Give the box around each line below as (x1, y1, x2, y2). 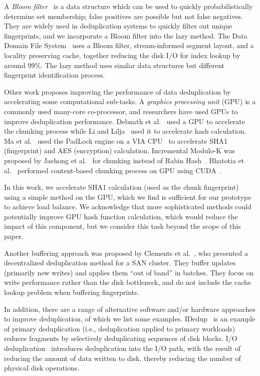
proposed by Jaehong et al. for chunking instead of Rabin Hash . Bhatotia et (4, 155, 244, 165)
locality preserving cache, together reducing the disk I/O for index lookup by (4, 50, 240, 60)
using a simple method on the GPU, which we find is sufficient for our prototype (4, 191, 251, 202)
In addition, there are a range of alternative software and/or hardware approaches (4, 303, 255, 314)
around (4, 60, 26, 70)
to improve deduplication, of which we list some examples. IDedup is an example (4, 313, 255, 324)
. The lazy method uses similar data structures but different (41, 60, 225, 70)
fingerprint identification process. (4, 70, 105, 80)
